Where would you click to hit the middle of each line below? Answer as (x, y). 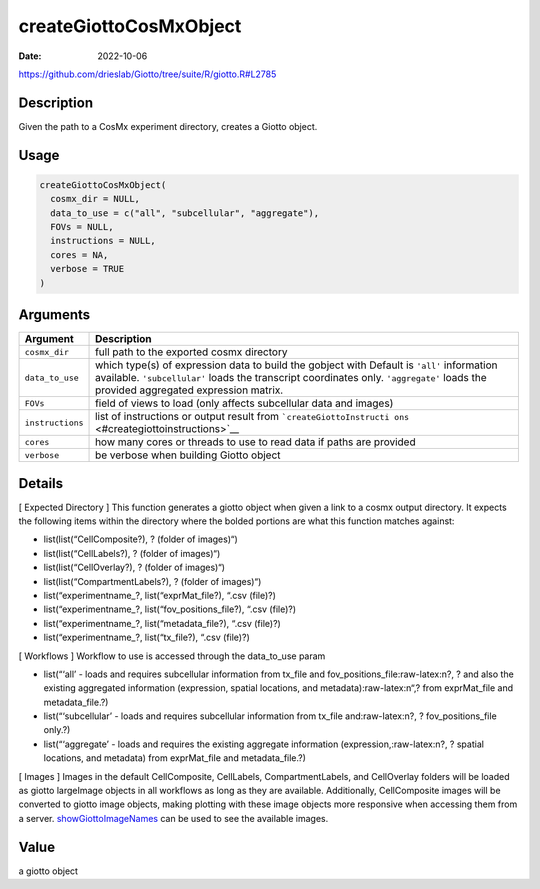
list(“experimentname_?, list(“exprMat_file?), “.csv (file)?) (160, 595)
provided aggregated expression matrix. (189, 390)
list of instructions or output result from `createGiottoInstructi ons (252, 417)
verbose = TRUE (87, 269)
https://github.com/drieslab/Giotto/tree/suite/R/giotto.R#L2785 (147, 74)
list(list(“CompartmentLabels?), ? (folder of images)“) (152, 581)
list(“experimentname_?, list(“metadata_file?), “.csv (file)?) (162, 623)
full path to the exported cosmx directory (191, 352)
